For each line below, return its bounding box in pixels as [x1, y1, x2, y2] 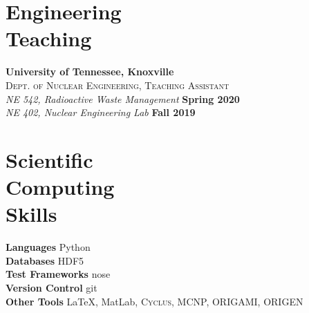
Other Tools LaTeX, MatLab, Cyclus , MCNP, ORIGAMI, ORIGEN [6, 294, 303, 308]
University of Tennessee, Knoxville [6, 64, 174, 79]
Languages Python [6, 240, 91, 254]
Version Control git [6, 280, 97, 294]
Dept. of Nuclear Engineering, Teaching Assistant [6, 77, 230, 92]
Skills [6, 200, 57, 228]
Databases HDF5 [6, 253, 84, 267]
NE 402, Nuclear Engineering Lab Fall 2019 [6, 105, 196, 120]
